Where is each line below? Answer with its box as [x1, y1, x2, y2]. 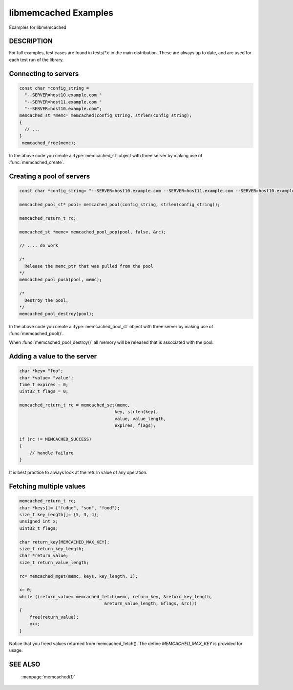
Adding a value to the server [9, 352, 97, 360]
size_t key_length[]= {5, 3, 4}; [19, 512, 100, 517]
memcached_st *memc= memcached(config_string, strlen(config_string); [19, 113, 192, 118]
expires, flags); [114, 423, 156, 428]
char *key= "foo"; [19, 368, 63, 374]
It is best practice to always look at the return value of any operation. [9, 469, 147, 476]
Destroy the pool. [24, 297, 68, 303]
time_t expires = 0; [19, 381, 68, 387]
